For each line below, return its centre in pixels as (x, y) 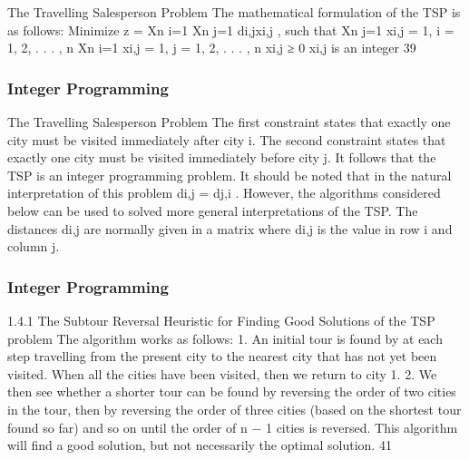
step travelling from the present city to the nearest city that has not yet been (222, 356)
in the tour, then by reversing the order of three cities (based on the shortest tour (234, 409)
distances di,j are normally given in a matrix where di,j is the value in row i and (230, 228)
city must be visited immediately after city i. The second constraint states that (227, 139)
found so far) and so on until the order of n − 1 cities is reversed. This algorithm (233, 427)
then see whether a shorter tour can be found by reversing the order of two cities (232, 391)
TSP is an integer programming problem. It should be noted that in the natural (230, 175)
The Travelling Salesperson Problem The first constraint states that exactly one (229, 122)
